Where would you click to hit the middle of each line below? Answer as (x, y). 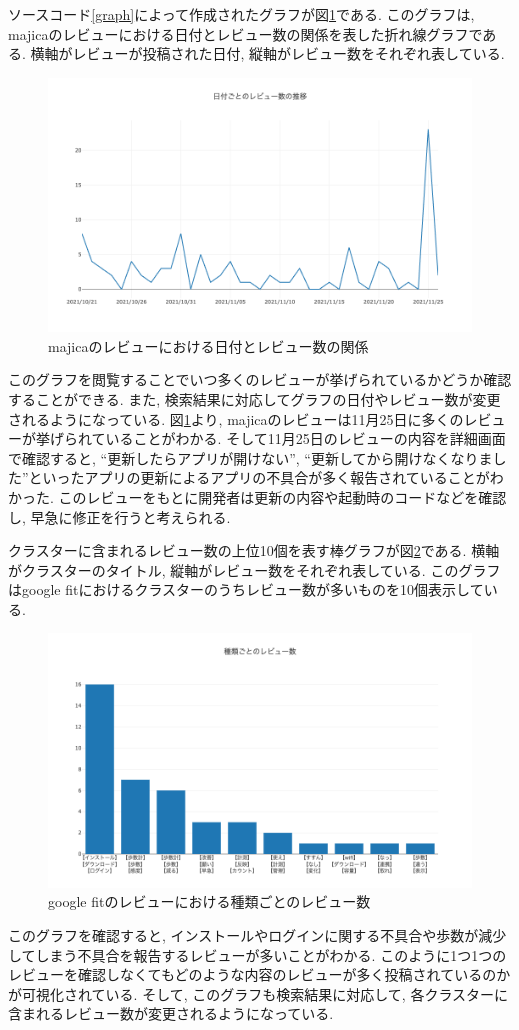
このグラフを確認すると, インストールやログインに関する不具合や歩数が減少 (257, 935)
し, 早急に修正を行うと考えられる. (119, 516)
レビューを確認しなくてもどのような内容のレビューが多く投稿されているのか (259, 974)
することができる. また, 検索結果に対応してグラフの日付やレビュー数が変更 (254, 398)
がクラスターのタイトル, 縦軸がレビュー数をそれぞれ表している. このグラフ (254, 569)
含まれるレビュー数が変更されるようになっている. (171, 1013)
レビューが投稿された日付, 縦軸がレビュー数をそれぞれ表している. (288, 53)
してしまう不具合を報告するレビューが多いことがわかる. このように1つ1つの (257, 954)
